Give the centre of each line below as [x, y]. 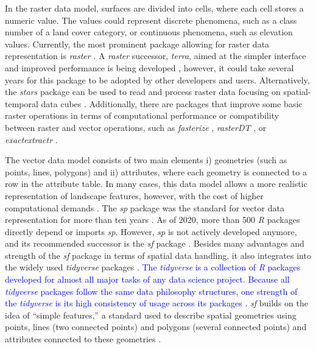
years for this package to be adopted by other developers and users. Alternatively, [157, 79]
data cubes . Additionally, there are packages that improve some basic [172, 103]
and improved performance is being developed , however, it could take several [149, 67]
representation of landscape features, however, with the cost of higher [134, 195]
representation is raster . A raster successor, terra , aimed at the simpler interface [156, 56]
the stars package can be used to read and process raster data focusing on [143, 92]
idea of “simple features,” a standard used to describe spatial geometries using [151, 315]
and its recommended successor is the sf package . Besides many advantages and [155, 243]
